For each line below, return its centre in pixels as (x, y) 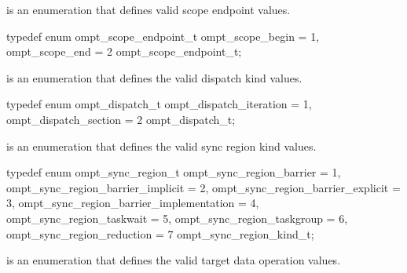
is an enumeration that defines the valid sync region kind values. (161, 146)
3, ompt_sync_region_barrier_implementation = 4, (133, 203)
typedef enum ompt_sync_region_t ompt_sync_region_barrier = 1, (174, 172)
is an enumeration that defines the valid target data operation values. (174, 260)
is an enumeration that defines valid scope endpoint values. (148, 9)
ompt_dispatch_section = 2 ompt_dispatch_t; (121, 119)
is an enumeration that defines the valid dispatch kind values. (154, 77)
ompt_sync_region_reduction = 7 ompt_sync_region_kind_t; (160, 233)
